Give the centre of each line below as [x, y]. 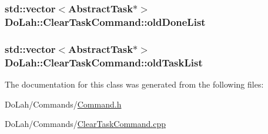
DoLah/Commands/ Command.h [63, 104]
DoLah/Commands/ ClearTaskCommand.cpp [85, 124]
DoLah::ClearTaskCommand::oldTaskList [104, 62]
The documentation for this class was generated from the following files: [134, 84]
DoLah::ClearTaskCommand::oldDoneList [105, 21]
